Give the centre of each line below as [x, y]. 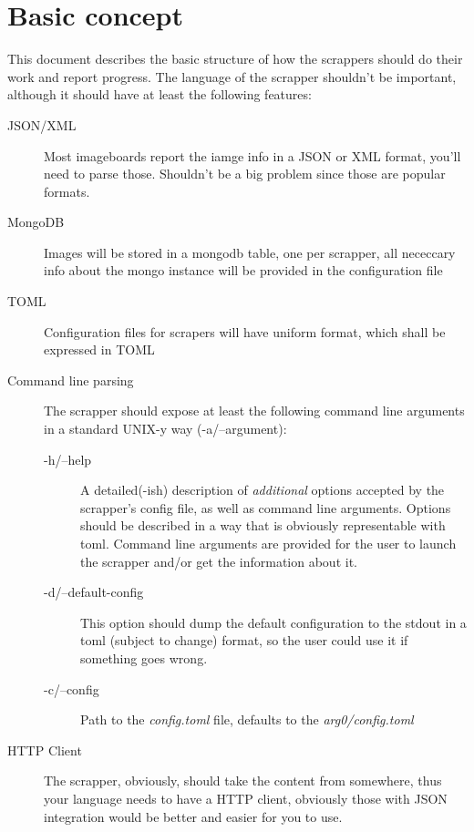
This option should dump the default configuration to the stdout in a [273, 622]
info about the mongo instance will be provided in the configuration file [243, 270]
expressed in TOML [99, 349]
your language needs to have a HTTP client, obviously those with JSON [246, 798]
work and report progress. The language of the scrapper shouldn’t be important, [232, 76]
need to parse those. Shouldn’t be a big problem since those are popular [245, 174]
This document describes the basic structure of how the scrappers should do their [235, 59]
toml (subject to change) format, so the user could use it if [244, 640]
